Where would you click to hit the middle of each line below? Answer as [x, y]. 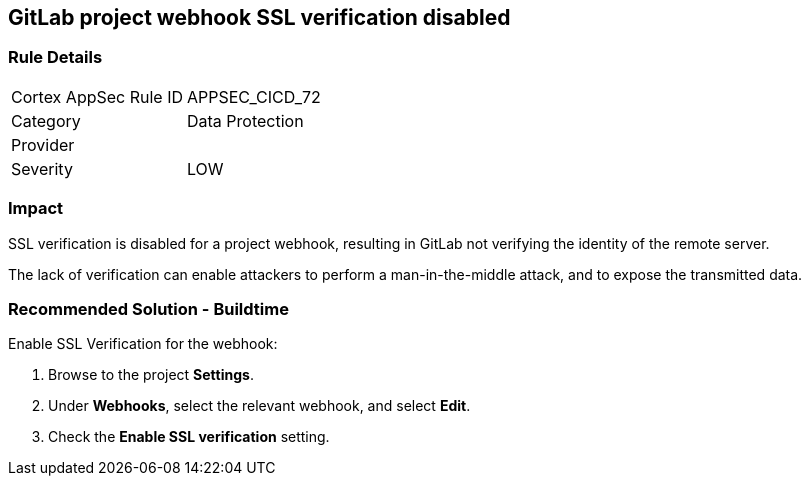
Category [46, 120]
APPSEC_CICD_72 [254, 96]
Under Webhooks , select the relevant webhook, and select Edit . [259, 406]
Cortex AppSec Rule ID [97, 96]
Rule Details [55, 57]
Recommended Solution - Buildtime [148, 308]
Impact [36, 208]
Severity [42, 168]
